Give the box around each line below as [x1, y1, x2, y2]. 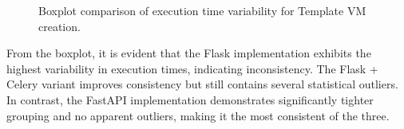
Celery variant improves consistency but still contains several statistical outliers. [6, 76, 398, 92]
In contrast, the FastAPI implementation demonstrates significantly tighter [6, 91, 374, 107]
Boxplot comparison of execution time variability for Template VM [38, 2, 366, 18]
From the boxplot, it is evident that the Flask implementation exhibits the [6, 45, 371, 61]
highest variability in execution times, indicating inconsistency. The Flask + [6, 60, 378, 76]
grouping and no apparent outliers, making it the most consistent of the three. [6, 107, 390, 123]
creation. [38, 18, 81, 34]
